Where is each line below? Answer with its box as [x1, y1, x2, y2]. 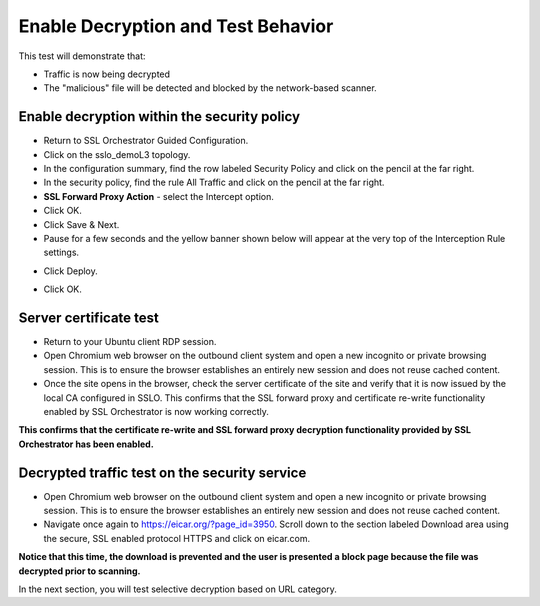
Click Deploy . [43, 265, 99, 277]
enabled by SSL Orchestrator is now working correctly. [43, 406, 270, 417]
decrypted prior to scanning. [18, 565, 141, 577]
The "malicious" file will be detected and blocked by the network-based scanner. [43, 82, 377, 94]
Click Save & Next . [43, 218, 120, 230]
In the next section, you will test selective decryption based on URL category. [18, 583, 337, 595]
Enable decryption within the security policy [18, 108, 300, 125]
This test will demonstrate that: [18, 50, 146, 62]
